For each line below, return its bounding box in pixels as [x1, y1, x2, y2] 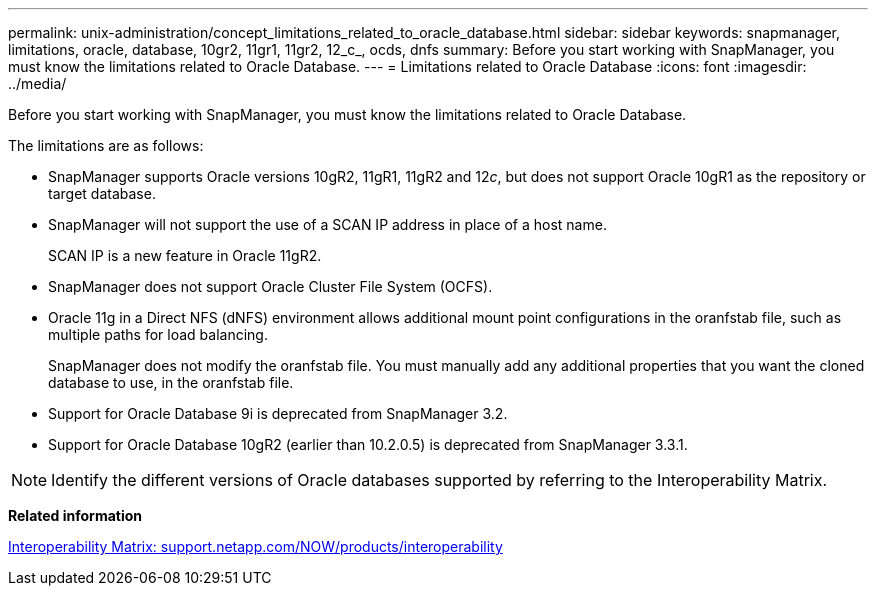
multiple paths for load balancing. [48, 326, 268, 343]
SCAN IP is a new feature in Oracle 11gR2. [48, 247, 322, 264]
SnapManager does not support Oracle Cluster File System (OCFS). [48, 278, 493, 295]
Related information [8, 507, 143, 524]
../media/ [8, 75, 67, 92]
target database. [48, 185, 156, 202]
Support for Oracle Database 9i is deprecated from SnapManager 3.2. [48, 405, 508, 422]
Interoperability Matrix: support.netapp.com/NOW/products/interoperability [8, 538, 503, 555]
